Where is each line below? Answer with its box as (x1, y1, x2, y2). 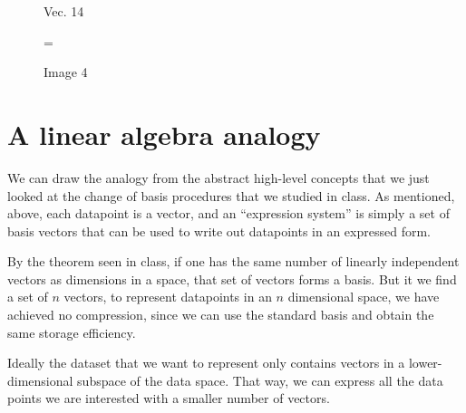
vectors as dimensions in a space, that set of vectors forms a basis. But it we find (7, 269, 457, 288)
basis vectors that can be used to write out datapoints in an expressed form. (7, 221, 431, 240)
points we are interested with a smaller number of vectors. (7, 389, 330, 408)
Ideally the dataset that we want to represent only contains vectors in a (7, 353, 405, 372)
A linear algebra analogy (7, 115, 321, 152)
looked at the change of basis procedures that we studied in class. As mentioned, (7, 186, 455, 205)
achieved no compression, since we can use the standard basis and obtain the (7, 305, 434, 324)
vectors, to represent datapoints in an (63, 287, 272, 306)
